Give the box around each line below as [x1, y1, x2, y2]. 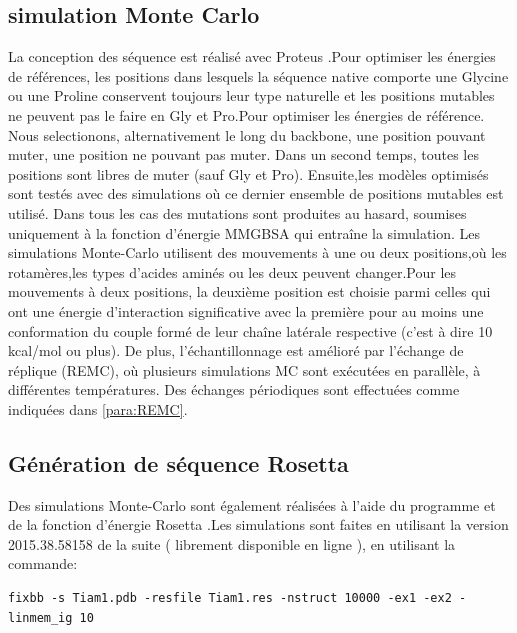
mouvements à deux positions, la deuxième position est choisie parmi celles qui [8, 281, 491, 302]
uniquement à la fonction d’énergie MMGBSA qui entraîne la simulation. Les [8, 222, 481, 243]
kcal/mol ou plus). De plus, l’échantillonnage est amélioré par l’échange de [8, 340, 464, 361]
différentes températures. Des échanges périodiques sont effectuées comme [8, 379, 460, 400]
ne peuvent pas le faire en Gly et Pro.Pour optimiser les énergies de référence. [8, 104, 485, 125]
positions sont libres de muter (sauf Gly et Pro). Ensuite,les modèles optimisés [8, 163, 489, 184]
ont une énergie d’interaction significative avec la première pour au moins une [8, 300, 484, 321]
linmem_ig [8, 610, 73, 625]
